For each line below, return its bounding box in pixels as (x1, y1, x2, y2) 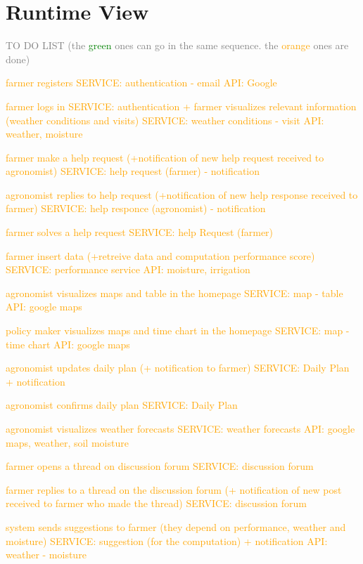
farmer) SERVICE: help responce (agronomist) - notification (6, 201, 266, 216)
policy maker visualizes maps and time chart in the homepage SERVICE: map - (6, 323, 350, 338)
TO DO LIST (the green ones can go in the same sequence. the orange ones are (6, 38, 349, 53)
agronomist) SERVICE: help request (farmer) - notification (6, 164, 260, 178)
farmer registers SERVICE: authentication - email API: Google (6, 75, 277, 90)
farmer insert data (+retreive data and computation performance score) (6, 248, 315, 263)
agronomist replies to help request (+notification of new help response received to (6, 187, 358, 202)
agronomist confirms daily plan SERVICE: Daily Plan (6, 398, 238, 412)
